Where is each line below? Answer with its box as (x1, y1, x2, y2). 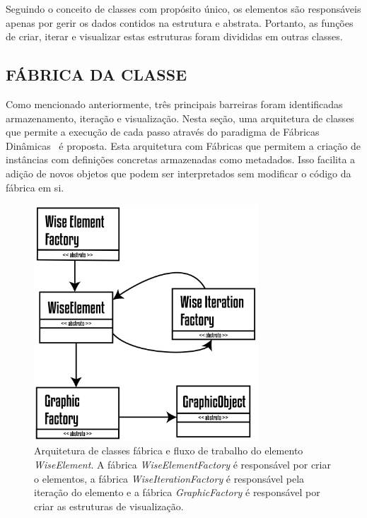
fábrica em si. (6, 179, 64, 194)
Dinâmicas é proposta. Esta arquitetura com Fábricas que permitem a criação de (6, 138, 361, 153)
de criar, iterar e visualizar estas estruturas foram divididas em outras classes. (6, 29, 343, 44)
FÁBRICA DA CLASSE (6, 64, 187, 86)
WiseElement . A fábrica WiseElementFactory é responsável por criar (34, 457, 331, 471)
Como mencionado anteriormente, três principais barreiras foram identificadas (6, 96, 343, 111)
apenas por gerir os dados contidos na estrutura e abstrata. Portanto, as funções (6, 15, 354, 30)
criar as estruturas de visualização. (34, 498, 184, 513)
